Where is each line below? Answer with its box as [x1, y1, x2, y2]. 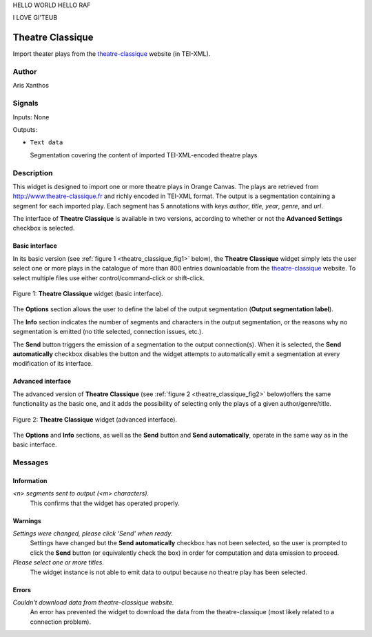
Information [12, 476, 48, 484]
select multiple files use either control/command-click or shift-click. [12, 273, 205, 282]
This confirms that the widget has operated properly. [30, 499, 180, 507]
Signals [12, 99, 39, 108]
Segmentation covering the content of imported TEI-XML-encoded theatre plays [30, 150, 258, 159]
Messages [12, 458, 49, 467]
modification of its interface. [12, 360, 93, 368]
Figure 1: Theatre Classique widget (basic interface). [12, 290, 163, 298]
